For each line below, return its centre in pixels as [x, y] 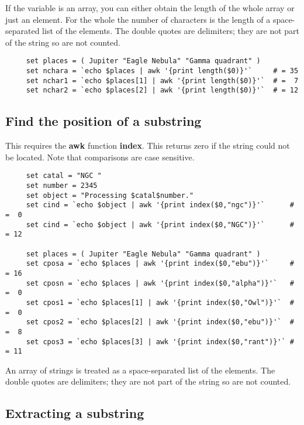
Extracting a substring [75, 413]
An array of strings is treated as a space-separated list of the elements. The [140, 370]
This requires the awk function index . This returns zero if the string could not [148, 145]
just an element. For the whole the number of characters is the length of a [138, 19]
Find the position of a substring [103, 121]
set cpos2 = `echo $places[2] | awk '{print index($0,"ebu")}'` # [160, 322]
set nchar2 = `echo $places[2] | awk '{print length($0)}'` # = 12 [162, 90]
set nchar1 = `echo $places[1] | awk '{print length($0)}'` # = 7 [162, 80]
